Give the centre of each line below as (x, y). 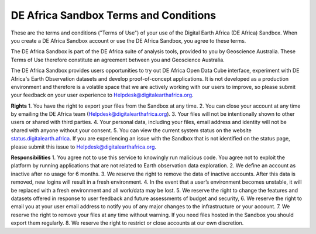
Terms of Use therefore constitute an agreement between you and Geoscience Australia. (118, 60)
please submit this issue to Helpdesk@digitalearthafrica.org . (84, 147)
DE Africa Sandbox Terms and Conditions (114, 15)
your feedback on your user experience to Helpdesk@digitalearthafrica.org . (102, 95)
